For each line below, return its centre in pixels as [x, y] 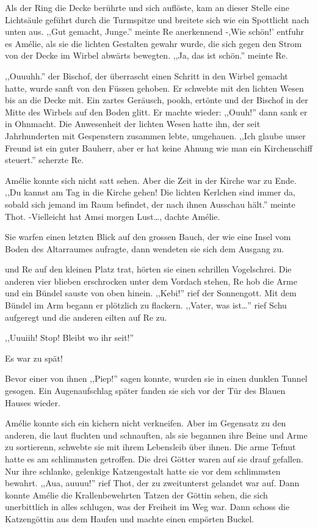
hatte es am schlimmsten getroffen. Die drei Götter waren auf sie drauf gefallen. [154, 459]
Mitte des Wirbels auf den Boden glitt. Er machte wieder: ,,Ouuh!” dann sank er [156, 111]
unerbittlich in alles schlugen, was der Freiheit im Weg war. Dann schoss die [147, 507]
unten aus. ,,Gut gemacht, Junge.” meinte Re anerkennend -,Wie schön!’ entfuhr [154, 31]
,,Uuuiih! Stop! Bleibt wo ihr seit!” [70, 337]
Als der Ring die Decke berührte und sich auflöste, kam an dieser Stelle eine [147, 7]
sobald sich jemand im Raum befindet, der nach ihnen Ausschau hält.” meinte [150, 204]
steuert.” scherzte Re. [45, 160]
